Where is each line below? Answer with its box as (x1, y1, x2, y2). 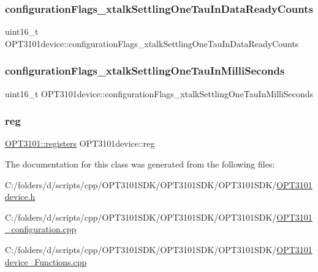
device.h (5, 190, 36, 203)
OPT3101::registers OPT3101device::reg (5, 137, 155, 150)
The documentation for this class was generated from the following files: (5, 158, 275, 171)
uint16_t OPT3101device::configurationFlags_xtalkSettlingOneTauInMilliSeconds (5, 87, 314, 100)
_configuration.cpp (5, 222, 77, 235)
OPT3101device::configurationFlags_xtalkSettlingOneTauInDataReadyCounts (5, 37, 299, 50)
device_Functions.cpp (5, 255, 87, 268)
